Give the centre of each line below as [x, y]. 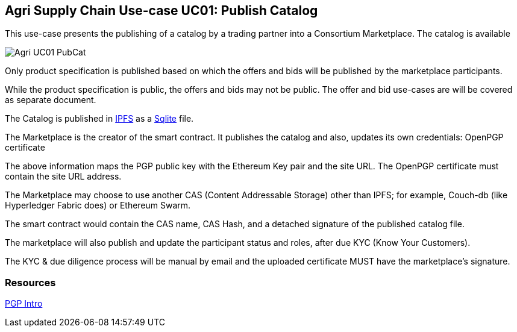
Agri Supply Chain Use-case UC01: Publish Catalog [161, 11]
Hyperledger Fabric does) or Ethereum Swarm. [98, 205]
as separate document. [51, 100]
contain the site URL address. [63, 177]
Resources [30, 282]
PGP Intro [24, 304]
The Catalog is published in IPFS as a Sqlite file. [99, 119]
